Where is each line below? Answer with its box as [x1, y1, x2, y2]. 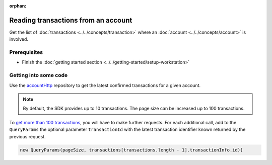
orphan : [9, 3, 27, 9]
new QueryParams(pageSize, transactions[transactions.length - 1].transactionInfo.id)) [20, 147, 243, 153]
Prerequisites [9, 49, 43, 56]
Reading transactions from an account [9, 16, 132, 25]
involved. [9, 36, 29, 42]
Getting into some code [9, 72, 68, 79]
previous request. [9, 133, 46, 139]
